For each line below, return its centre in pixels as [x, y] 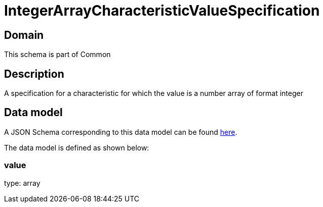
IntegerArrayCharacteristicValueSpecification [162, 11]
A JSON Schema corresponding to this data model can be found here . [121, 132]
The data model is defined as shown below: [77, 147]
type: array [22, 183]
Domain [24, 35]
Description [34, 74]
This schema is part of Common [57, 55]
